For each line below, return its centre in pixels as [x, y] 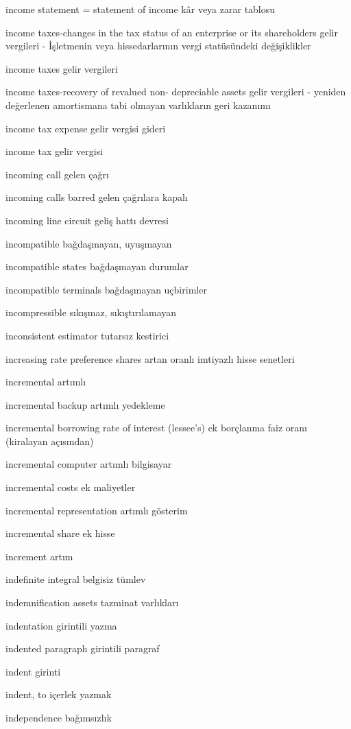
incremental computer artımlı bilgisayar [89, 464]
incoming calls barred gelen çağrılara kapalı [97, 197]
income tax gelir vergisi [55, 151]
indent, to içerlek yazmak [59, 694]
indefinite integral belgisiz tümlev [76, 579]
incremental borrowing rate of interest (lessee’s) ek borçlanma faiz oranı [157, 428]
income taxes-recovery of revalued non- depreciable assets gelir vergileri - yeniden [176, 92]
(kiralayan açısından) [50, 441]
